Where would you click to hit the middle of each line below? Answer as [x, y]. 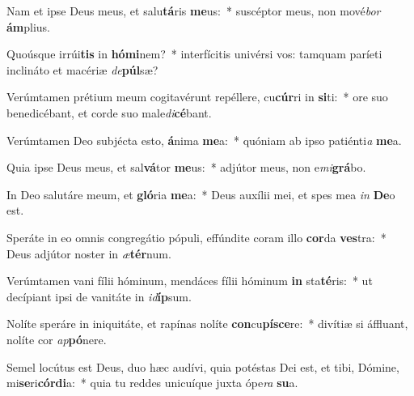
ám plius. [29, 26]
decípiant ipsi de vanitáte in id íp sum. [99, 296]
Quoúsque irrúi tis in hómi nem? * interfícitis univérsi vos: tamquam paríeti [194, 54]
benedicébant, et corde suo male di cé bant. [109, 112]
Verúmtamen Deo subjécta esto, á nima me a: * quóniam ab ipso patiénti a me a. [204, 140]
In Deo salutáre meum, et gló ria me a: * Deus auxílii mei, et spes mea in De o [201, 194]
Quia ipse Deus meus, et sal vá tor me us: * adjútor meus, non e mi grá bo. [186, 167]
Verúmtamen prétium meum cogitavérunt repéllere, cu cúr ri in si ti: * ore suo [197, 97]
